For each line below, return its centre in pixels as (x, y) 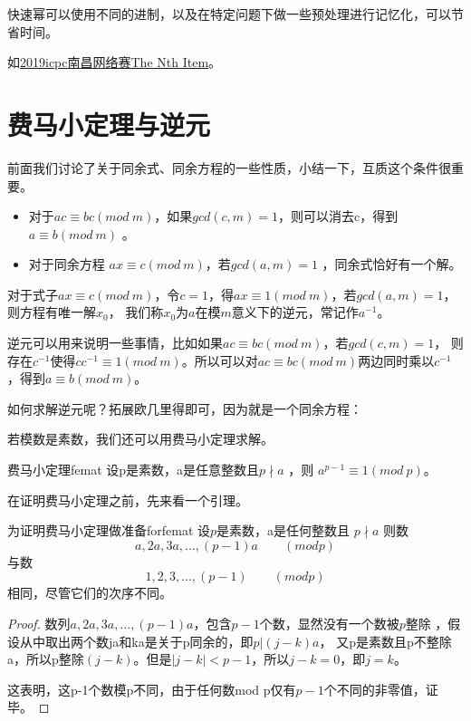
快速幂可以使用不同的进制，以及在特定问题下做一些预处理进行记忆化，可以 (229, 14)
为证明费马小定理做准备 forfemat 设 (109, 530)
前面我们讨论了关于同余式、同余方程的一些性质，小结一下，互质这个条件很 (229, 167)
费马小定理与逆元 (109, 124)
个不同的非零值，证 (381, 689)
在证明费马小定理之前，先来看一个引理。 (128, 500)
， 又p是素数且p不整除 (385, 641)
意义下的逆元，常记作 (295, 312)
